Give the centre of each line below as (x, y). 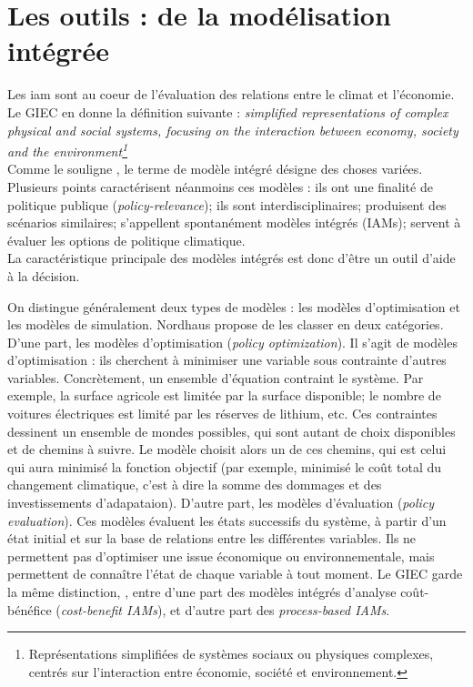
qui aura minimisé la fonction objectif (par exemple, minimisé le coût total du (225, 466)
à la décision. (44, 275)
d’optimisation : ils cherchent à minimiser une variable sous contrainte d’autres (227, 360)
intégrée (59, 51)
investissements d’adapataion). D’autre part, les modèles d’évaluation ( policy (221, 503)
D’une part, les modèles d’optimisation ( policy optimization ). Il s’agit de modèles (232, 342)
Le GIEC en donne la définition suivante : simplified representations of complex (228, 111)
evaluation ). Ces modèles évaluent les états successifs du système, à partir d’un (227, 520)
